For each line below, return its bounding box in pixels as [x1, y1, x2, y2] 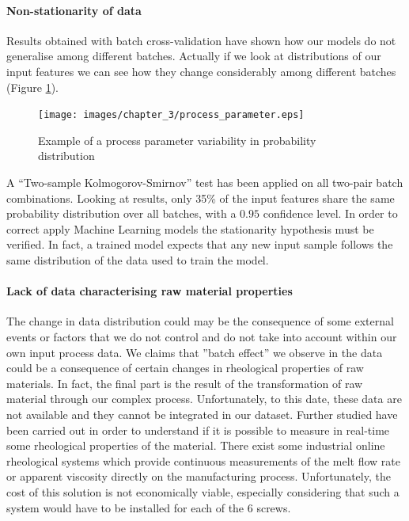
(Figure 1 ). [6, 78, 59, 95]
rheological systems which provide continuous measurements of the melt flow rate [6, 452, 400, 469]
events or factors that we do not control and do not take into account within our [6, 328, 397, 344]
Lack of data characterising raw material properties [6, 283, 293, 299]
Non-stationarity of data [6, 2, 142, 18]
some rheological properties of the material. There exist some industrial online [6, 437, 385, 454]
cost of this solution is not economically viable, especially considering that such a [6, 483, 400, 500]
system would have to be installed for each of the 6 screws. [6, 499, 291, 515]
